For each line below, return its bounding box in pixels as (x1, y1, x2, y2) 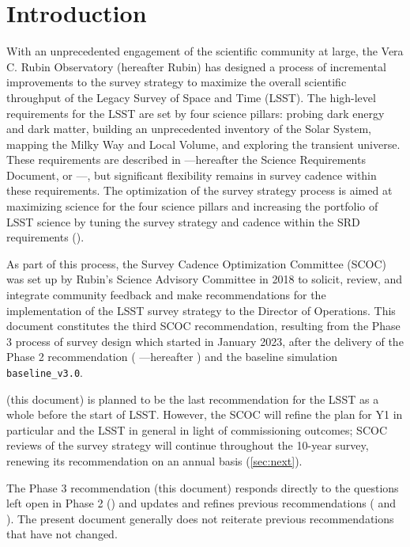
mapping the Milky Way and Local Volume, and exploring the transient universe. (6, 135, 401, 152)
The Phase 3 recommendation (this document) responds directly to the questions (6, 479, 399, 496)
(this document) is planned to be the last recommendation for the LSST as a (6, 390, 379, 407)
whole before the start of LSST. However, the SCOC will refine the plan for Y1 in (6, 406, 403, 423)
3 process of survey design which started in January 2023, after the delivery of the (6, 332, 404, 349)
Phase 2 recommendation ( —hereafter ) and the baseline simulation (6, 348, 337, 365)
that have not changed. (6, 526, 118, 542)
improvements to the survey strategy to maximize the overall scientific (6, 74, 347, 90)
